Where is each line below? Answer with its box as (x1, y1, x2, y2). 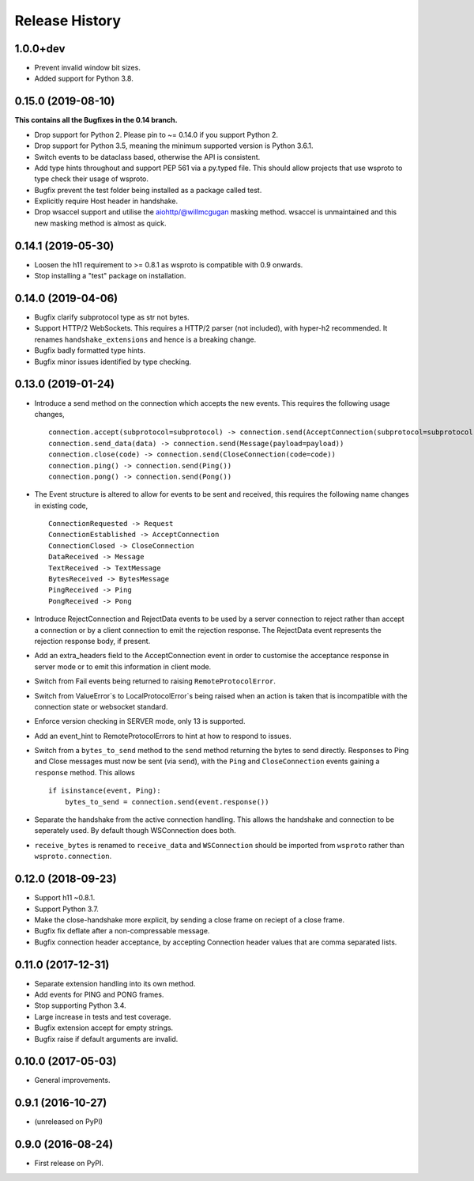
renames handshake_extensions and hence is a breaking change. (34, 335, 257, 344)
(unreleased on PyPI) (34, 1117, 103, 1126)
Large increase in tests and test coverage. (34, 1012, 171, 1021)
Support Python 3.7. (34, 904, 99, 914)
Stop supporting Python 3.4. (34, 1001, 126, 1010)
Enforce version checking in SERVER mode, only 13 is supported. (34, 717, 246, 726)
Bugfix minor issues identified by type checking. (34, 357, 192, 366)
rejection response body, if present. (34, 636, 151, 645)
